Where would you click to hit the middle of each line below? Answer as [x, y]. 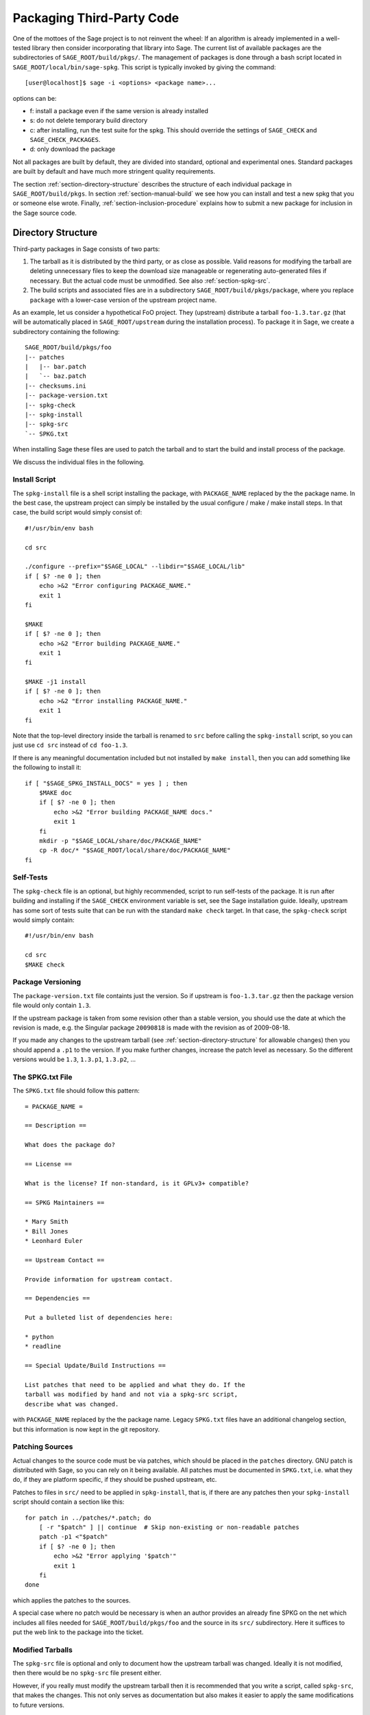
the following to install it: [47, 768]
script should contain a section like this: [69, 1502]
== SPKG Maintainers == [65, 1203]
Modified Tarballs [43, 1650]
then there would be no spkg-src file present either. [87, 1673]
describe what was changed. [72, 1404]
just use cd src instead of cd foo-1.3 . [70, 745]
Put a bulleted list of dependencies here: [99, 1318]
